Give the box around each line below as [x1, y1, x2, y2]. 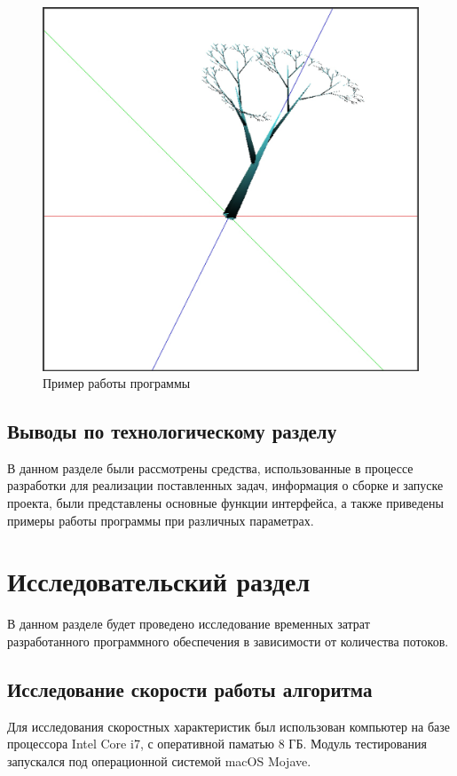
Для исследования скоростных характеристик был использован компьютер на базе [7, 717, 451, 735]
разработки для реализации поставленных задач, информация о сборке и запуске [7, 476, 444, 495]
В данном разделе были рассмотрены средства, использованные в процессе [7, 458, 414, 477]
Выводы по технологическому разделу [7, 417, 337, 445]
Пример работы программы [43, 374, 191, 392]
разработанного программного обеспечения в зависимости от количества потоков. [7, 631, 449, 650]
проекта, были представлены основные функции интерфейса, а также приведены [7, 494, 444, 512]
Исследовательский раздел [7, 563, 311, 599]
